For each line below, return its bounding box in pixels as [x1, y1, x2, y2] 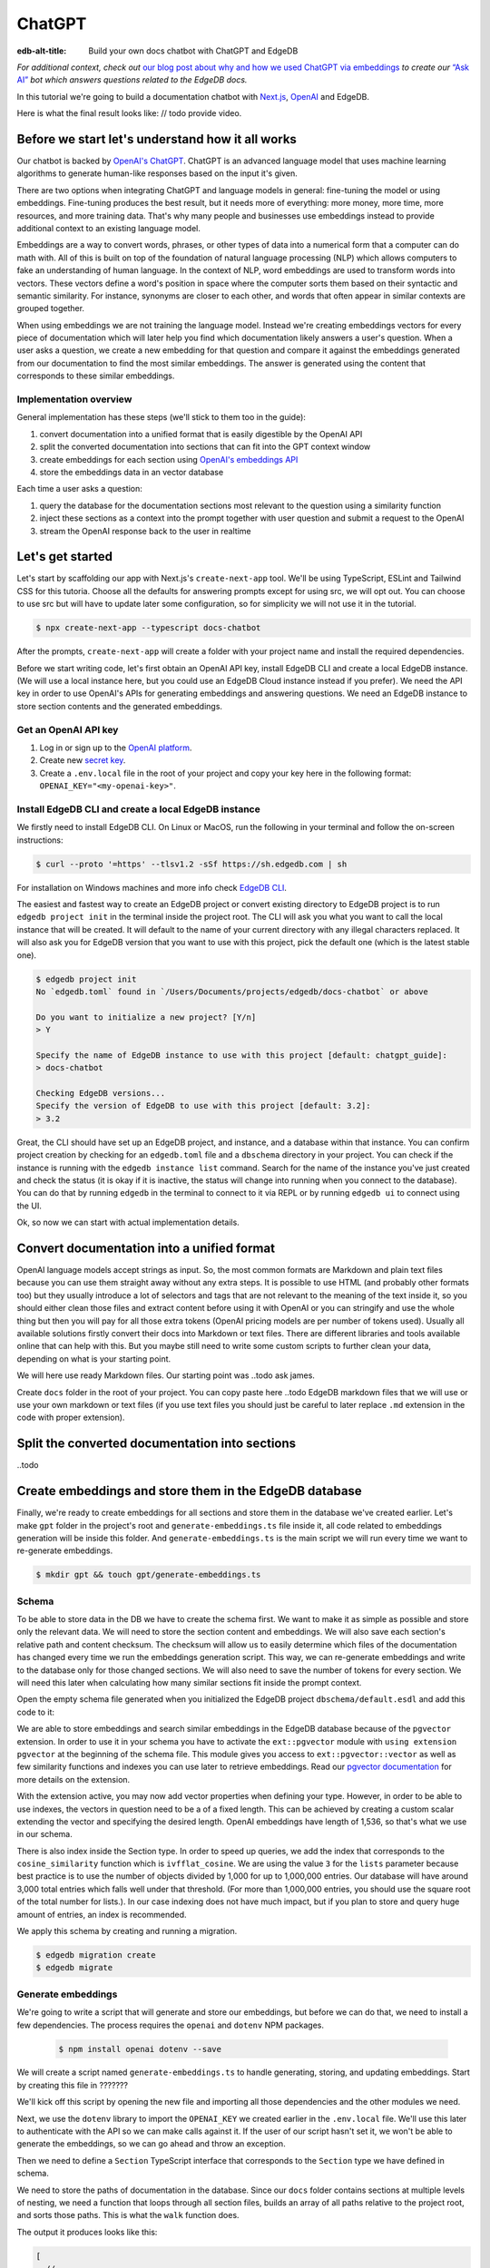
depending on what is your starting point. [16, 1353, 171, 1364]
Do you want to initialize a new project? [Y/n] [35, 1012, 257, 1022]
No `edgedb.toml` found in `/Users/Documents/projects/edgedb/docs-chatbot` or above [35, 986, 428, 997]
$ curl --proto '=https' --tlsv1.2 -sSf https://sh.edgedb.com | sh [35, 858, 348, 869]
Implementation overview [16, 393, 132, 406]
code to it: [16, 1706, 54, 1717]
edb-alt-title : [16, 45, 67, 56]
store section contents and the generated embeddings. [16, 700, 222, 711]
